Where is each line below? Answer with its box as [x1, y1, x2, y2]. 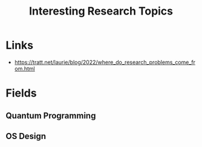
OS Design [5, 131, 47, 141]
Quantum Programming [5, 111, 96, 121]
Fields [5, 86, 37, 100]
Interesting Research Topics [28, 4, 174, 18]
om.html [14, 65, 36, 72]
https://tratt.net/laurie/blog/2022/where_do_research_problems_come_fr [14, 58, 196, 66]
